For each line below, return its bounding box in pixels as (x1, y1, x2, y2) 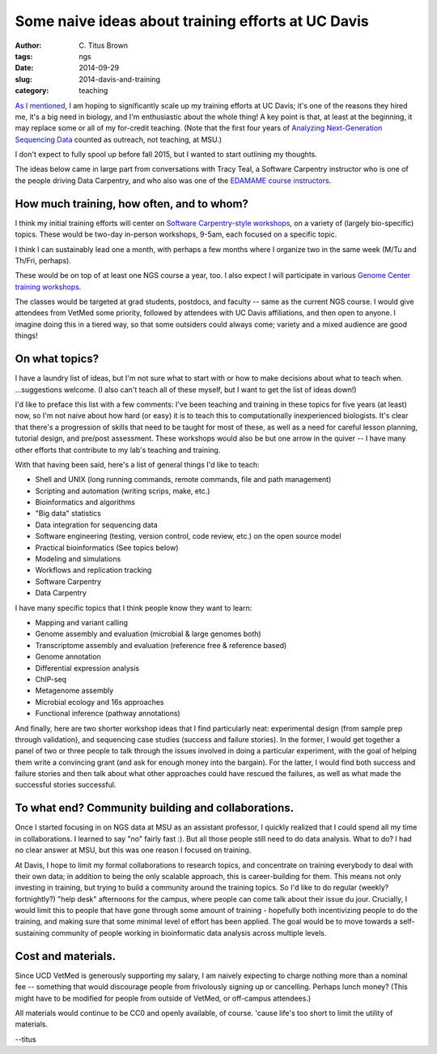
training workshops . (15, 282, 82, 292)
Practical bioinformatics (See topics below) (35, 543, 179, 553)
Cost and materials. (15, 949, 117, 963)
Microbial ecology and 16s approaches (35, 697, 164, 706)
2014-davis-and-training (78, 74, 161, 84)
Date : (15, 63, 34, 73)
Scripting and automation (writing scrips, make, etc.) (35, 486, 210, 496)
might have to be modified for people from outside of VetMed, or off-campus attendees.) (15, 993, 312, 1003)
